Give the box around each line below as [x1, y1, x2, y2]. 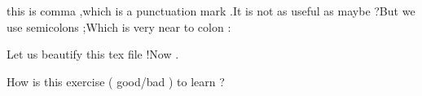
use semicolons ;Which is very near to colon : [7, 18, 231, 35]
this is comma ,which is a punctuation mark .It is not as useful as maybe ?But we [7, 2, 415, 19]
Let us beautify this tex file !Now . [7, 46, 179, 63]
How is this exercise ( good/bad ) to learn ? [7, 72, 225, 89]
